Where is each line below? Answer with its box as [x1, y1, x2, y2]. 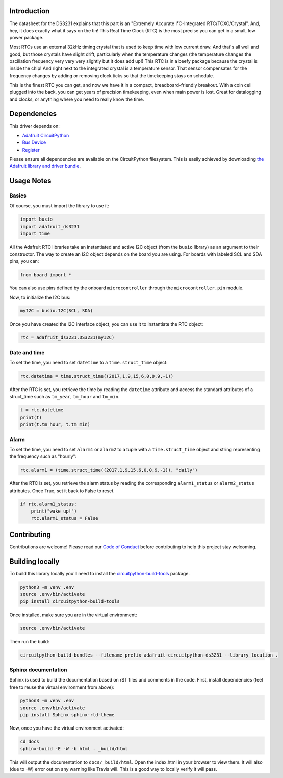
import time [20, 231, 50, 237]
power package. [9, 35, 44, 41]
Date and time [9, 349, 45, 356]
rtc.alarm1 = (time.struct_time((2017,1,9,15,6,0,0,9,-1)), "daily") [20, 467, 198, 473]
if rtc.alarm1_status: [20, 501, 77, 507]
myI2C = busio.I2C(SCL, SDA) [20, 308, 93, 314]
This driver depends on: [9, 123, 60, 129]
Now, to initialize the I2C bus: [9, 294, 71, 301]
